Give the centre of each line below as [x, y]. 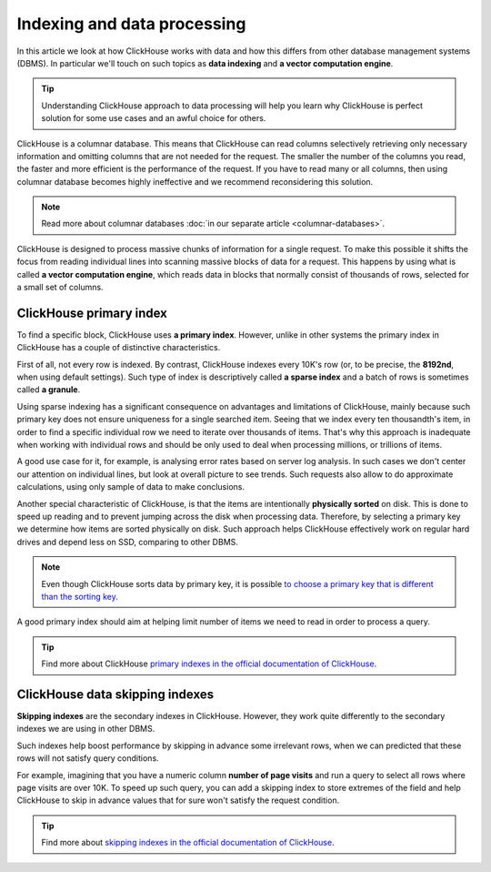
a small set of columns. [60, 288]
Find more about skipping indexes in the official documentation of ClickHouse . [188, 843]
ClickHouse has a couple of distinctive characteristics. [119, 348]
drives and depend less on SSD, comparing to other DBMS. [127, 542]
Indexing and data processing [131, 24]
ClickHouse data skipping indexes [115, 694]
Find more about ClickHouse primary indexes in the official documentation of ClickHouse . [209, 664]
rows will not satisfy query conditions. [88, 758]
